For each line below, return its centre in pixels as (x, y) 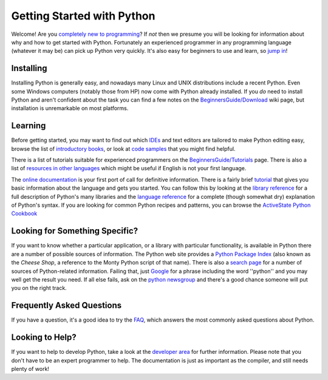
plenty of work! (30, 368)
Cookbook (24, 213)
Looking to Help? (44, 337)
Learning (29, 126)
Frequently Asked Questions (67, 306)
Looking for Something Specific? (75, 231)
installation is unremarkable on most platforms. (70, 108)
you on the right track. (39, 288)
